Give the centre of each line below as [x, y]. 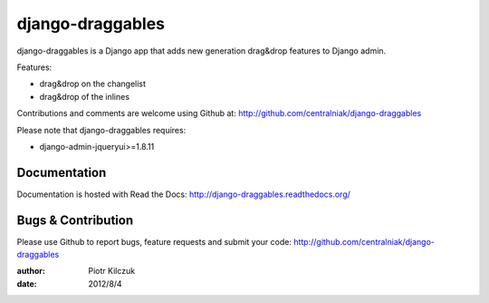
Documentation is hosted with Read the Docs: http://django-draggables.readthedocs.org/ [183, 194]
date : [27, 283]
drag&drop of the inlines [85, 96]
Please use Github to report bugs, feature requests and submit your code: [154, 241]
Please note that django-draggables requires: [101, 130]
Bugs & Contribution [75, 220]
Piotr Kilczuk [112, 271]
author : [31, 271]
